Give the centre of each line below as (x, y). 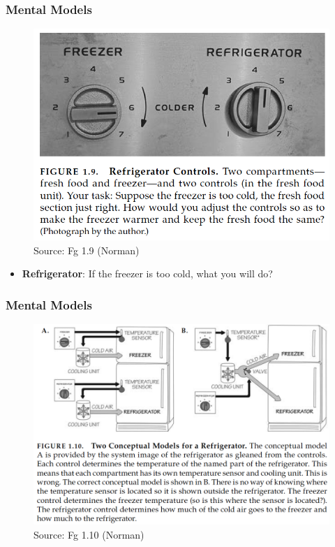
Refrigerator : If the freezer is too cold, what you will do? (147, 273)
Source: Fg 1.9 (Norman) (87, 250)
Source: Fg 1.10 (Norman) (89, 534)
